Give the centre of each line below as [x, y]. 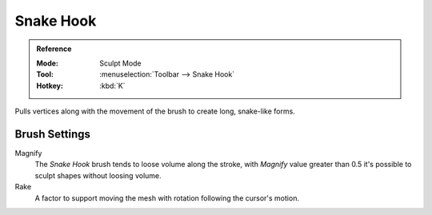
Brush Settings [53, 134]
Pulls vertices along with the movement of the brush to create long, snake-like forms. [155, 111]
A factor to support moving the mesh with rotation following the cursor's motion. [167, 198]
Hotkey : [50, 86]
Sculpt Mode [120, 63]
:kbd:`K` [112, 86]
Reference [54, 49]
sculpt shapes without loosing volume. [98, 175]
